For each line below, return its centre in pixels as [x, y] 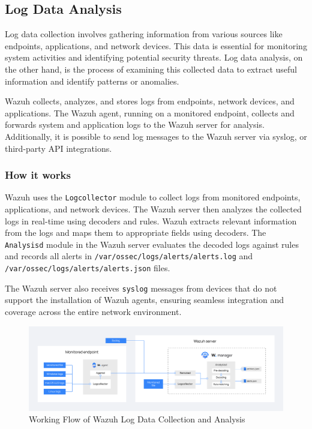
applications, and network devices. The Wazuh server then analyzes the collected [153, 209]
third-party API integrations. [58, 148]
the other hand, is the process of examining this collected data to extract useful [151, 69]
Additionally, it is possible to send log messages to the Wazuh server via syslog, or [156, 136]
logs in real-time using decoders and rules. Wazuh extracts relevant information [151, 220]
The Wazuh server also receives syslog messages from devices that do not [141, 288]
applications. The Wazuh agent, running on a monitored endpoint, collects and [150, 112]
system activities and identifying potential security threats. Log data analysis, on [154, 57]
